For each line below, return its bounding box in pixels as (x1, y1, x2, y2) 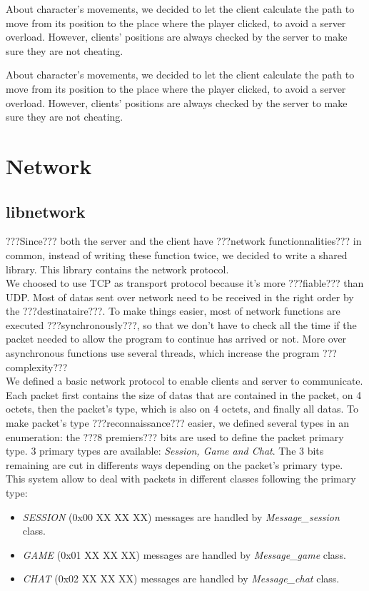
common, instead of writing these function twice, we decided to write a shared (6, 247, 348, 262)
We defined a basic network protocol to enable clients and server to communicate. (6, 373, 363, 388)
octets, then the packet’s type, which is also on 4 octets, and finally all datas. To (6, 401, 358, 416)
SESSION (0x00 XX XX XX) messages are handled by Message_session (22, 509, 340, 524)
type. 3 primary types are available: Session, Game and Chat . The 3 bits (6, 443, 324, 458)
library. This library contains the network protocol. (6, 261, 229, 276)
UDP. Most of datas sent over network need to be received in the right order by (6, 289, 354, 304)
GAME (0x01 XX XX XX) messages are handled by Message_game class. (22, 547, 346, 562)
